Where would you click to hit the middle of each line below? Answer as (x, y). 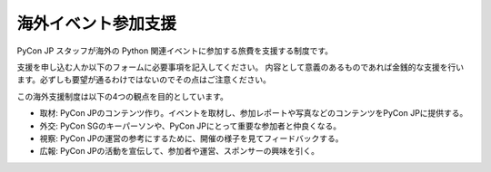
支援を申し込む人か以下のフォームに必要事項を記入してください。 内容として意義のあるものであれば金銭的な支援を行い (240, 67)
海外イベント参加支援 (97, 24)
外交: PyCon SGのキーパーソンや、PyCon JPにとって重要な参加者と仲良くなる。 (190, 126)
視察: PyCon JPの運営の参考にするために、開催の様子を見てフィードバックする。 (191, 138)
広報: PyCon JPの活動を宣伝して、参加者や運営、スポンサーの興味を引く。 (180, 151)
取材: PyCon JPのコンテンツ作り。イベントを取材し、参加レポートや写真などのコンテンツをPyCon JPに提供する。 (254, 113)
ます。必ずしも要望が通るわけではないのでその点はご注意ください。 (144, 80)
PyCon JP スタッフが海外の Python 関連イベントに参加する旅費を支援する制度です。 (175, 51)
